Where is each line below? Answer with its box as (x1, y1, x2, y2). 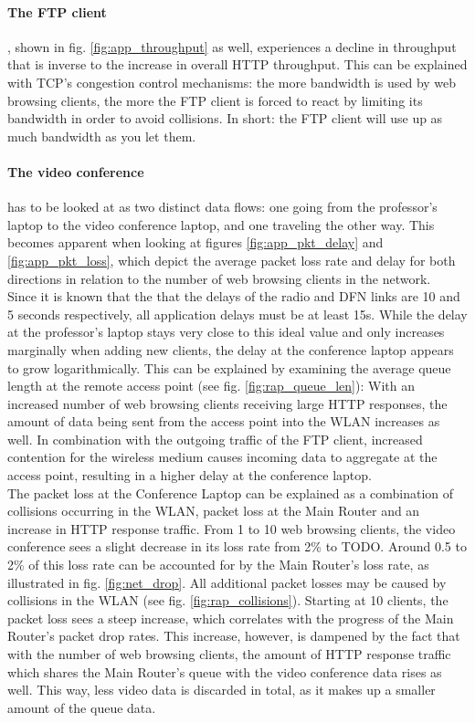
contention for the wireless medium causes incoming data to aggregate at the (7, 447, 438, 466)
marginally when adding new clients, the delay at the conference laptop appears (7, 340, 454, 359)
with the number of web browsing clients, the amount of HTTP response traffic (7, 644, 451, 663)
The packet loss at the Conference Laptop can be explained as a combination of (7, 483, 454, 502)
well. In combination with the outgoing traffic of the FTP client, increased (7, 429, 423, 448)
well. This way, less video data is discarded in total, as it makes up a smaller (7, 680, 436, 699)
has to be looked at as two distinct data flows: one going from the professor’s (7, 197, 438, 216)
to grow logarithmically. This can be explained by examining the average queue (7, 358, 451, 377)
